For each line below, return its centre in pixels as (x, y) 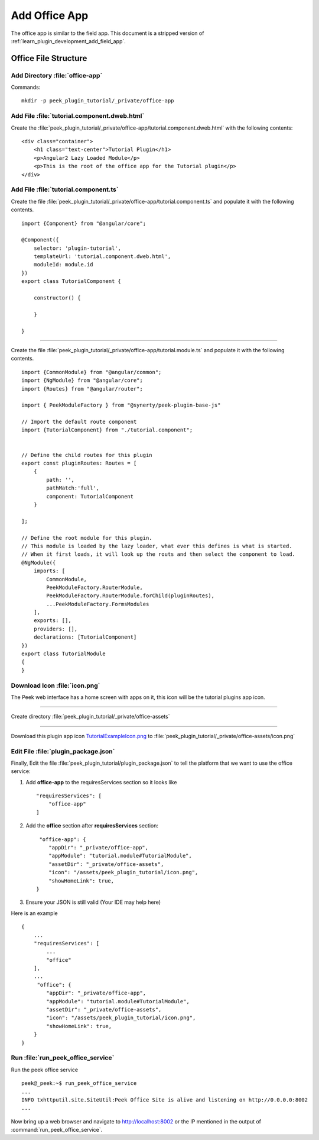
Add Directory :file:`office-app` (57, 75)
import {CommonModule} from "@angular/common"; (92, 372)
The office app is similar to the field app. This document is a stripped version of (108, 33)
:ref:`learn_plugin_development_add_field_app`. (69, 41)
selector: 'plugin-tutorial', (77, 248)
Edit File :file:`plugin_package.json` (63, 751)
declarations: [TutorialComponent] (85, 637)
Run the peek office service (45, 1070)
